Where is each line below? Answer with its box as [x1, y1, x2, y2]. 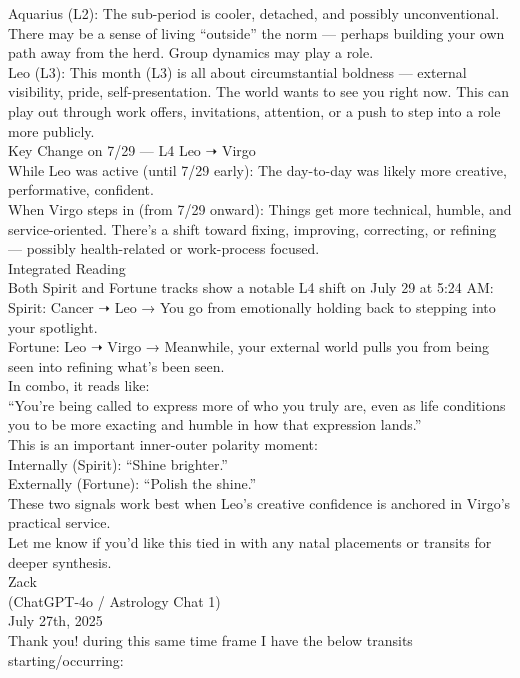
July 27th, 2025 [8, 610, 103, 631]
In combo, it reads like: [8, 375, 150, 396]
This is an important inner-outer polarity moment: [8, 434, 318, 455]
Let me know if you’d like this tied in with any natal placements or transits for [8, 532, 492, 553]
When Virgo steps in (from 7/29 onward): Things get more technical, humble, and [8, 198, 512, 219]
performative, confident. [8, 179, 154, 200]
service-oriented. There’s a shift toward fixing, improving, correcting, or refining [8, 218, 497, 239]
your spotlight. [8, 316, 98, 337]
